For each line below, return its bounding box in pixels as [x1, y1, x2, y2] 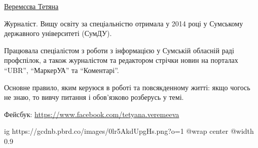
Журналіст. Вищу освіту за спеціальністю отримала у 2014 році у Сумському [4, 18, 243, 28]
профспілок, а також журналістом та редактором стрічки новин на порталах [4, 55, 238, 65]
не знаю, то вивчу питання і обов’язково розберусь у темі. [4, 92, 184, 102]
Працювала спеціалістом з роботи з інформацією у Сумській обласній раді [4, 45, 234, 55]
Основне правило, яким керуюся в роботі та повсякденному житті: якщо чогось [4, 82, 250, 92]
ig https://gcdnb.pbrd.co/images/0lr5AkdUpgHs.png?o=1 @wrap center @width [4, 126, 254, 136]
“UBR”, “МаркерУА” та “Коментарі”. [4, 64, 119, 75]
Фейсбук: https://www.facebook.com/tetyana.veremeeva [4, 108, 179, 119]
